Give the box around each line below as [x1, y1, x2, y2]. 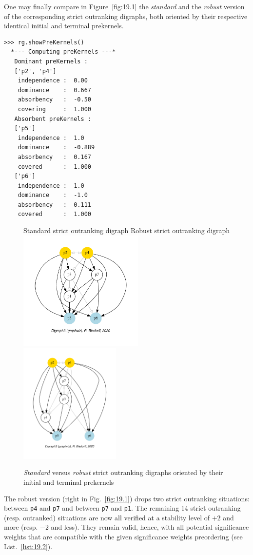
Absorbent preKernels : [14, 115, 91, 122]
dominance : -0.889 [18, 144, 95, 151]
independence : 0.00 [18, 77, 88, 84]
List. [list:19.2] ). [4, 541, 53, 551]
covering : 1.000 [18, 105, 91, 113]
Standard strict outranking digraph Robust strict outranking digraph [23, 225, 230, 236]
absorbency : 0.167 [18, 153, 91, 160]
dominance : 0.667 [18, 86, 91, 94]
